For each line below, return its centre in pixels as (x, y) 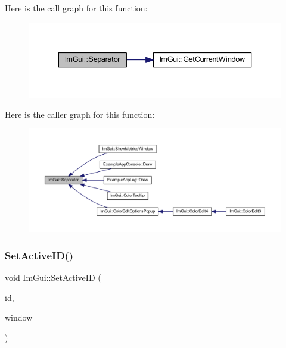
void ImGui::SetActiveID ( (53, 278)
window (19, 317)
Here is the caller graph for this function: (80, 114)
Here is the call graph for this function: (76, 8)
